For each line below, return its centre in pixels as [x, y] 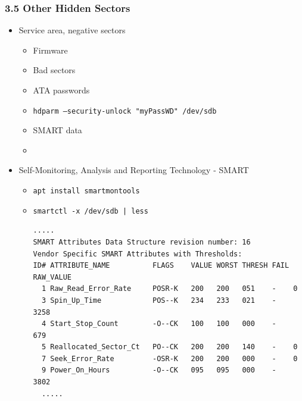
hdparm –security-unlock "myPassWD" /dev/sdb [125, 111]
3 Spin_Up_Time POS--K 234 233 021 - [159, 300]
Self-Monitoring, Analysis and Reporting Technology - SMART [134, 170]
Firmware [50, 50]
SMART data [57, 130]
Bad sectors [54, 70]
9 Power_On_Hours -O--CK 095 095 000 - [159, 370]
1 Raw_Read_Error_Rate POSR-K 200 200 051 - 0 [169, 289]
